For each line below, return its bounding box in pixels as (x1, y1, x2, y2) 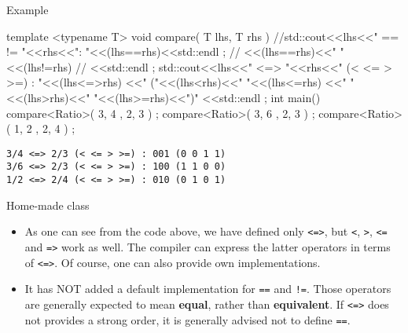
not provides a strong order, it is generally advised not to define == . (24, 311, 351, 328)
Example (6, 2, 49, 17)
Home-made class (6, 196, 90, 213)
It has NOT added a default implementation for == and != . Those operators (24, 280, 391, 297)
